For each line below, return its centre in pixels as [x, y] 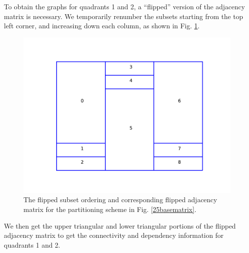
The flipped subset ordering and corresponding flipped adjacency [120, 200]
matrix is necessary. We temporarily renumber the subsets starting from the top [124, 16]
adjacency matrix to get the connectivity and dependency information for [114, 235]
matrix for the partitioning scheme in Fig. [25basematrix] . [110, 209]
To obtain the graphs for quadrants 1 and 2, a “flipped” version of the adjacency [124, 6]
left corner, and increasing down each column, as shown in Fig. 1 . [102, 26]
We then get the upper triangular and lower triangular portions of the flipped [120, 225]
